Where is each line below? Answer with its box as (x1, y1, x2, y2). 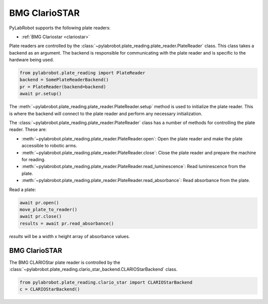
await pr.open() (19, 200, 60, 205)
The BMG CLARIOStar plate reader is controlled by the (9, 259, 121, 265)
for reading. (21, 156, 46, 162)
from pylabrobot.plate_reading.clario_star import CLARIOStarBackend (19, 279, 193, 285)
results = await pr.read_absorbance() (19, 221, 114, 226)
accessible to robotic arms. (21, 143, 77, 149)
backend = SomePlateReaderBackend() (19, 77, 109, 83)
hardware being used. (9, 57, 54, 63)
